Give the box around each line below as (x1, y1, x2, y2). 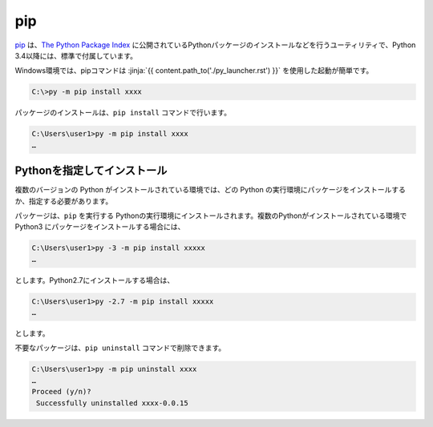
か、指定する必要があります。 (14, 196, 113, 206)
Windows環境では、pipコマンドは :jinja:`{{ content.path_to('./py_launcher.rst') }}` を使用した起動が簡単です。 (14, 66, 374, 75)
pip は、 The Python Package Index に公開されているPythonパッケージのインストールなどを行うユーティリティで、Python (14, 40, 416, 50)
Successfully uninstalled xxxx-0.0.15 (36, 398, 188, 408)
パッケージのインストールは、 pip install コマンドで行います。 (14, 108, 232, 118)
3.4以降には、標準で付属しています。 (14, 50, 138, 60)
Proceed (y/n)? (31, 387, 91, 397)
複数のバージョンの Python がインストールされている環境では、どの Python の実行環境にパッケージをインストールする (14, 185, 407, 195)
